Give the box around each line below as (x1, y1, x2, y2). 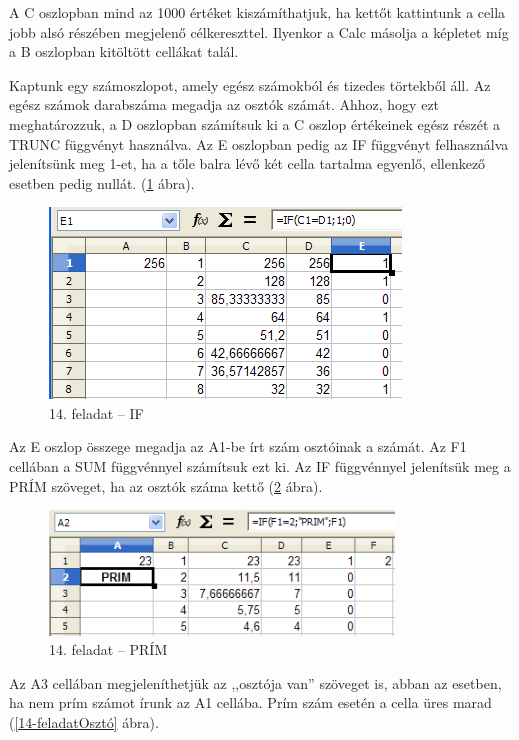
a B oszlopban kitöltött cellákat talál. (9, 41, 239, 62)
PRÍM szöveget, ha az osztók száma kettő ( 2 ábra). (9, 475, 323, 496)
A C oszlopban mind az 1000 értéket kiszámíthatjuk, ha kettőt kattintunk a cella (9, 2, 506, 22)
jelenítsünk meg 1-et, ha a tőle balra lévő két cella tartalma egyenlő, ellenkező (9, 153, 486, 174)
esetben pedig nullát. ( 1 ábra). (9, 172, 195, 193)
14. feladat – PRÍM (49, 639, 168, 660)
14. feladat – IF (49, 402, 144, 423)
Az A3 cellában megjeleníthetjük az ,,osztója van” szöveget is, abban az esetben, (9, 672, 502, 693)
